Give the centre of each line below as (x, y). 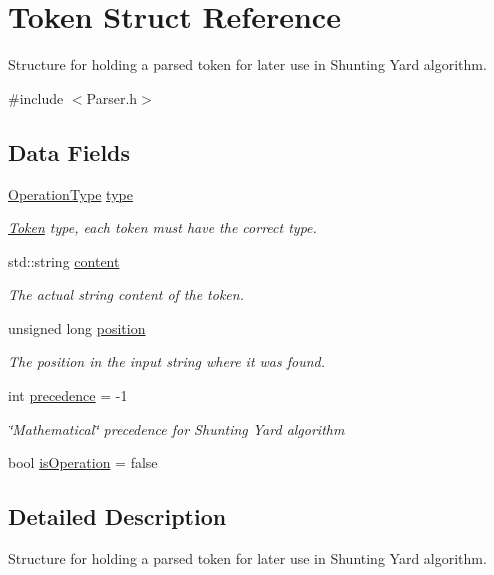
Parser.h (112, 97)
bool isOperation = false (83, 462)
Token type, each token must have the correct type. (162, 227)
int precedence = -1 (68, 395)
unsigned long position (77, 327)
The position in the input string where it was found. (167, 361)
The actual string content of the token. (126, 294)
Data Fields (69, 151)
